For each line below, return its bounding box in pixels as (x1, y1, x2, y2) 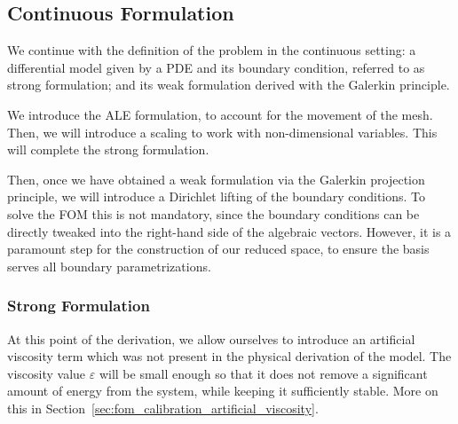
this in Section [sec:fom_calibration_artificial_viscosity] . (7, 398, 319, 417)
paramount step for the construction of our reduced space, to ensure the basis (7, 239, 430, 258)
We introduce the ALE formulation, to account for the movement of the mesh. (7, 105, 433, 123)
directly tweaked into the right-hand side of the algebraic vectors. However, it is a (7, 222, 452, 240)
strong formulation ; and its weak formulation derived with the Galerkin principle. (7, 75, 450, 94)
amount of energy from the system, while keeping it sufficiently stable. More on (7, 381, 438, 400)
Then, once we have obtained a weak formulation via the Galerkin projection (7, 169, 425, 188)
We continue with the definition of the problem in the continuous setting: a (7, 41, 416, 59)
